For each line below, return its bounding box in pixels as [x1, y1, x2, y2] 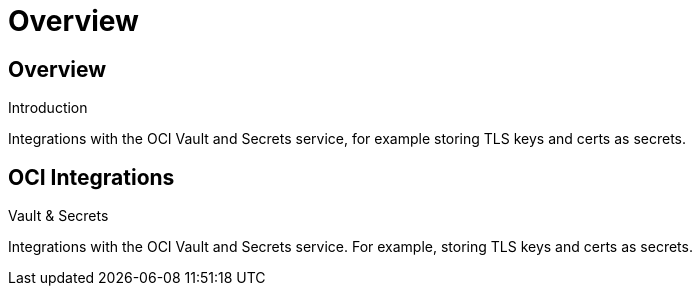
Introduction [8, 99, 88, 117]
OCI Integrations [8, 164, 175, 190]
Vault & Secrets [8, 207, 109, 225]
